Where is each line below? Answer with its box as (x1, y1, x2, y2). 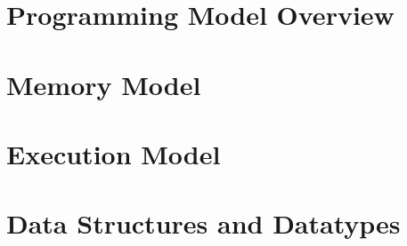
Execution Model (6, 135, 221, 171)
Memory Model (6, 66, 201, 102)
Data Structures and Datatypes (6, 205, 401, 242)
